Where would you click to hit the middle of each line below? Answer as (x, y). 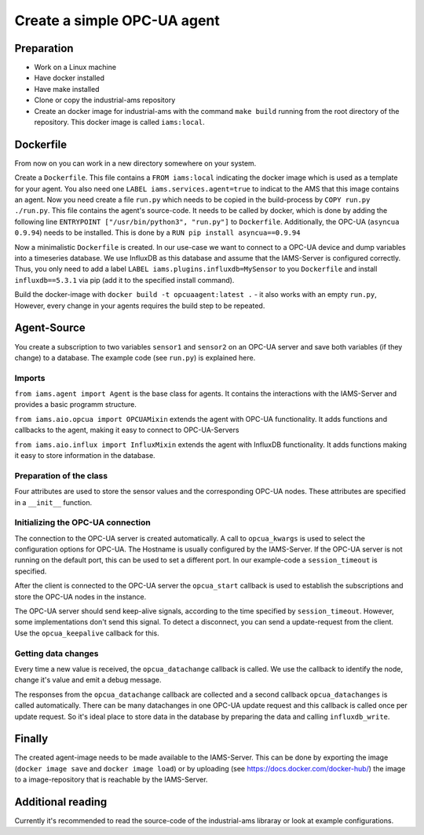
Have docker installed (69, 78)
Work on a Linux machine (75, 68)
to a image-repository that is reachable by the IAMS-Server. (111, 780)
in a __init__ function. (53, 502)
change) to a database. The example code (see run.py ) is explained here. (135, 357)
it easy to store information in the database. (85, 455)
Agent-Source (50, 328)
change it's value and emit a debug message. (88, 680)
